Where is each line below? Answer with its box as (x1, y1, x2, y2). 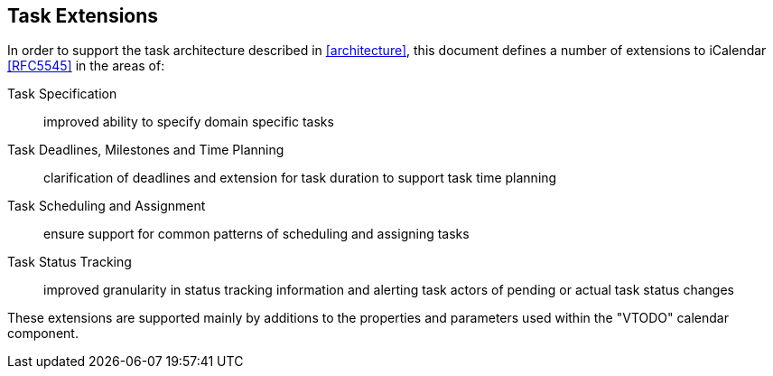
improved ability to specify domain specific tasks (43, 114, 334, 130)
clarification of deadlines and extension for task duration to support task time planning (43, 170, 557, 186)
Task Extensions (7, 5, 159, 27)
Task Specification (7, 86, 117, 102)
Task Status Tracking (7, 254, 132, 270)
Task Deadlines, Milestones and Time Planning (7, 142, 284, 158)
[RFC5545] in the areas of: (7, 58, 165, 74)
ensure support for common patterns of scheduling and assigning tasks (43, 226, 470, 242)
